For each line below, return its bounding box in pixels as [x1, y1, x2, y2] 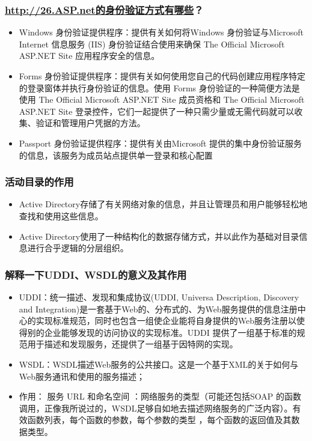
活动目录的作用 [5, 174, 74, 189]
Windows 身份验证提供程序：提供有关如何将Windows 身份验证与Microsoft [19, 26, 304, 38]
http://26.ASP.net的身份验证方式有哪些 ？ [5, 2, 204, 17]
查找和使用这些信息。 [19, 209, 103, 222]
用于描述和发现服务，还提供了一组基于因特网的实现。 [27, 338, 238, 350]
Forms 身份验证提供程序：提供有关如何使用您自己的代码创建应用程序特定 [19, 70, 306, 82]
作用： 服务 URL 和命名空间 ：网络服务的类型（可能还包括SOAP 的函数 [19, 390, 301, 403]
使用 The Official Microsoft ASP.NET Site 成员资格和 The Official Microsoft [19, 93, 305, 106]
